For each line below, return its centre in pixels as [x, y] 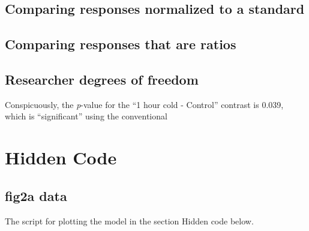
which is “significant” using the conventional [86, 116]
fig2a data [36, 195]
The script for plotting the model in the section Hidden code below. [129, 220]
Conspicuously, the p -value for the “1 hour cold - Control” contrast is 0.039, [144, 104]
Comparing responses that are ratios [121, 44]
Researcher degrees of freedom [102, 79]
